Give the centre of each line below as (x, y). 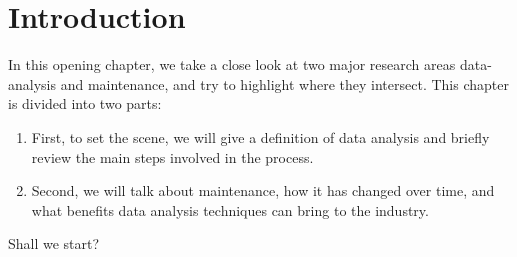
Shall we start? (54, 243)
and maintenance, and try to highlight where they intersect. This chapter (284, 83)
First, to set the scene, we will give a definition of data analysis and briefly (260, 136)
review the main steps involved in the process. (172, 156)
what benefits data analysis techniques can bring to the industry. (230, 209)
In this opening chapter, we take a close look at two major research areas (232, 64)
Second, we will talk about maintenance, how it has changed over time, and (263, 190)
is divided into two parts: (85, 103)
